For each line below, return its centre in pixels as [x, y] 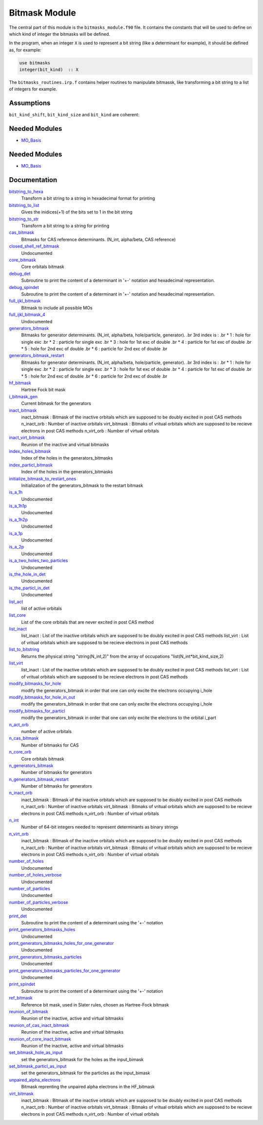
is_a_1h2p [18, 520]
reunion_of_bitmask [29, 1011]
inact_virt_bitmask [27, 437]
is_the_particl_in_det [29, 588]
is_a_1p [16, 533]
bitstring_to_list [24, 205]
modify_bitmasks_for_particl [37, 711]
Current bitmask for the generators [56, 403]
